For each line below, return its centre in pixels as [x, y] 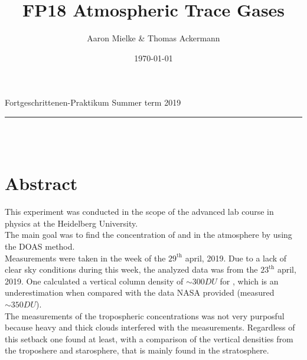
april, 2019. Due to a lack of [236, 258]
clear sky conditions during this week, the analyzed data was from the [131, 269]
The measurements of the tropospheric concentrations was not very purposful [145, 315]
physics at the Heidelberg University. [71, 223]
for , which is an [249, 281]
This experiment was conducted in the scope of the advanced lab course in [139, 212]
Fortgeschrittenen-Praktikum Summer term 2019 [93, 102]
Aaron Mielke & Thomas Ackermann [153, 38]
